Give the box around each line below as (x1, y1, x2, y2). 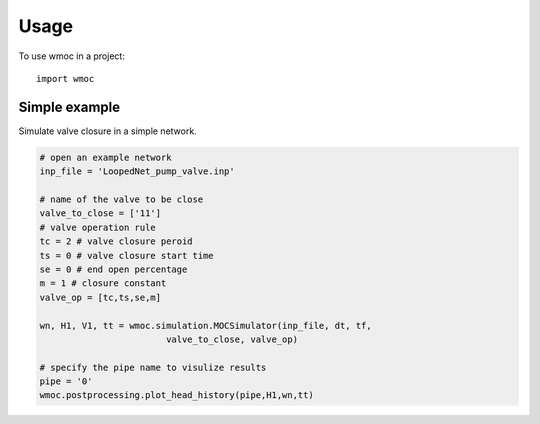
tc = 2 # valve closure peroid (39, 236, 194, 247)
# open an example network (39, 151, 172, 163)
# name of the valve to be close (39, 194, 204, 205)
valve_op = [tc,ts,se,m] (39, 291, 162, 303)
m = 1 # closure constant (39, 278, 167, 289)
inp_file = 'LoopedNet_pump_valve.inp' (39, 166, 235, 177)
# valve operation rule (39, 221, 157, 233)
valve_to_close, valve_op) (165, 333, 299, 345)
